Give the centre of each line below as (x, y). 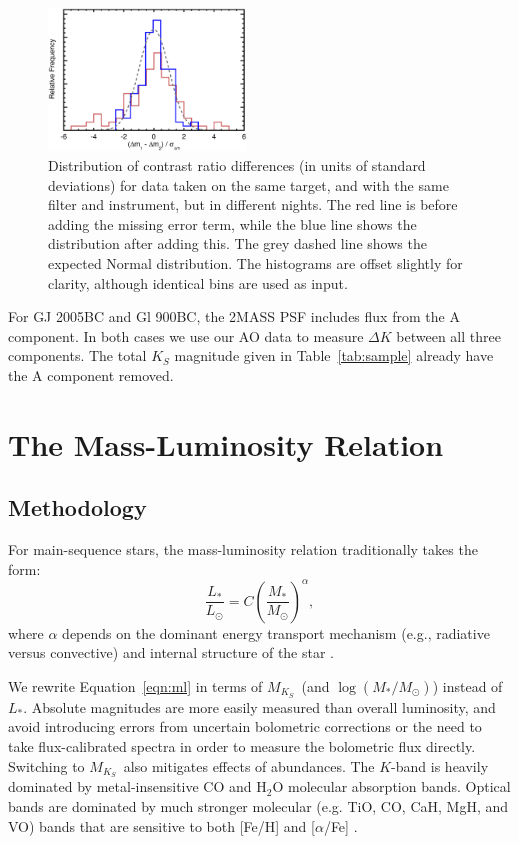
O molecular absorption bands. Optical (391, 786)
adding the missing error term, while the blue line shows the (232, 223)
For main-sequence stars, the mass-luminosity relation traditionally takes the (243, 549)
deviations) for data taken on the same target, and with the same (248, 184)
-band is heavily (440, 765)
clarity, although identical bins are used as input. (198, 282)
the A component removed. (91, 374)
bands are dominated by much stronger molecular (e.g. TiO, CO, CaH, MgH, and (258, 806)
